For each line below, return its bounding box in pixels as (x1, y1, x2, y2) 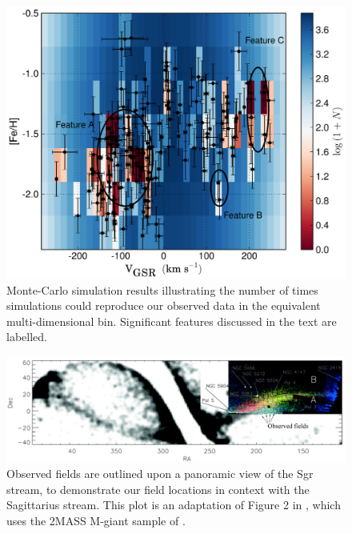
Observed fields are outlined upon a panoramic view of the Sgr (6, 465, 314, 481)
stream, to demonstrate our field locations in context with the (6, 480, 310, 497)
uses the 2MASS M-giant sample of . (6, 512, 186, 528)
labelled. (6, 328, 47, 345)
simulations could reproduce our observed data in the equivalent (6, 297, 321, 314)
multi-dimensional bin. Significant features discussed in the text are (6, 312, 337, 329)
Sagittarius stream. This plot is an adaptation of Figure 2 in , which (6, 496, 341, 513)
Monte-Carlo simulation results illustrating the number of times (6, 281, 318, 298)
